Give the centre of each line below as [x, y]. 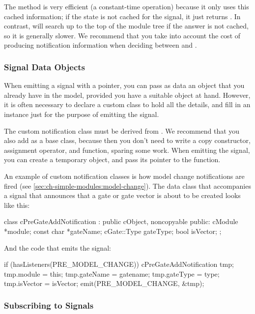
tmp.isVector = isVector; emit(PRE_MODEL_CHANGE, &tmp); [104, 283]
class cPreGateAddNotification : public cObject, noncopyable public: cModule [121, 221]
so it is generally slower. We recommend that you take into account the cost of [122, 35]
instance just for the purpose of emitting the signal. [82, 114]
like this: [17, 205]
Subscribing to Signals [49, 305]
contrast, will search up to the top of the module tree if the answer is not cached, [126, 26]
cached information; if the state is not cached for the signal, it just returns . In [122, 16]
